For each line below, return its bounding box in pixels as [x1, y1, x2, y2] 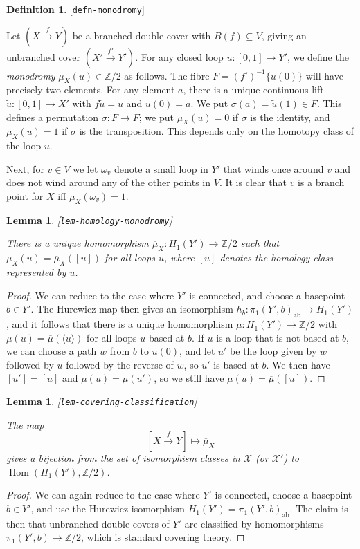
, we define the [287, 49, 349, 64]
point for [6, 189, 44, 203]
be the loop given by [230, 344, 317, 358]
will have [305, 68, 343, 82]
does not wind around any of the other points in [6, 175, 211, 189]
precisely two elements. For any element [6, 82, 175, 97]
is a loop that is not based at [216, 330, 339, 344]
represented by [6, 265, 66, 279]
